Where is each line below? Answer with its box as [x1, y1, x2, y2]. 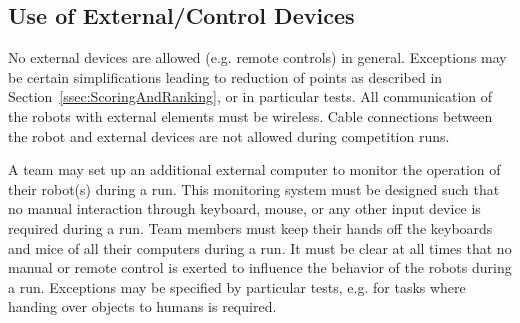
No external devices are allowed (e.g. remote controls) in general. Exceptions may [8, 47, 507, 68]
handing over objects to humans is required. [8, 296, 277, 317]
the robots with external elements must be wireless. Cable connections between [8, 105, 493, 126]
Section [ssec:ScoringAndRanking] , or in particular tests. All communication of [8, 86, 493, 107]
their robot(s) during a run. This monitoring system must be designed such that [8, 178, 500, 199]
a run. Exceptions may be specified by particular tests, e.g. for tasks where [8, 276, 466, 297]
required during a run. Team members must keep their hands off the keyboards [8, 217, 493, 238]
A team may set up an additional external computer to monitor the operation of [8, 159, 501, 180]
